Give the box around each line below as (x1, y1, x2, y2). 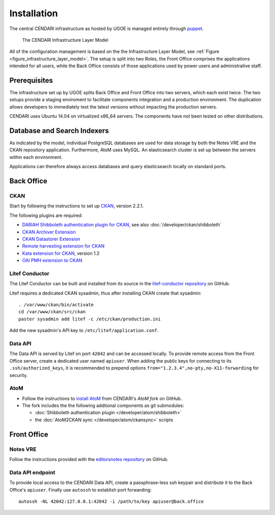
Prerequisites (9, 76, 53, 85)
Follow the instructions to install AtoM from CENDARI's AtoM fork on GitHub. (22, 395, 182, 401)
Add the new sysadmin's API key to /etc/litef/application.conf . (9, 328, 159, 334)
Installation (9, 8, 58, 19)
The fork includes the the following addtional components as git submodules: (22, 402, 184, 409)
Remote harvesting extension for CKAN (22, 243, 104, 249)
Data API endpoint (9, 469, 56, 476)
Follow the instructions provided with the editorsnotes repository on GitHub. (9, 456, 169, 463)
